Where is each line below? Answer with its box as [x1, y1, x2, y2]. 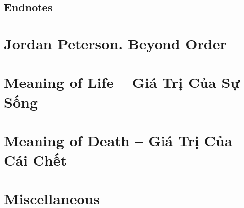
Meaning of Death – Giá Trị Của [4, 130, 233, 150]
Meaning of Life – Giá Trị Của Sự [4, 72, 240, 92]
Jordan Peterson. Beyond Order [4, 33, 227, 53]
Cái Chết [4, 150, 67, 170]
